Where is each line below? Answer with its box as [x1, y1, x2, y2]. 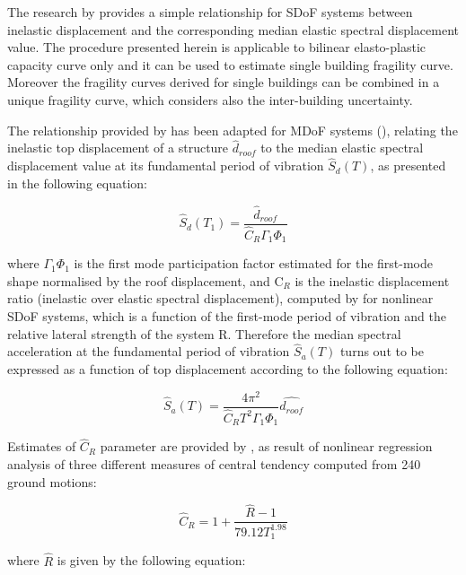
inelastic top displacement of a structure [7, 138, 229, 157]
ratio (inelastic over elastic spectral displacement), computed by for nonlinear [7, 289, 434, 308]
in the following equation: [7, 173, 147, 192]
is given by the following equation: [57, 551, 246, 570]
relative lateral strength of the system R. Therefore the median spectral [7, 324, 401, 343]
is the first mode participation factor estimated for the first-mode [74, 254, 433, 273]
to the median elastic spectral [260, 138, 424, 157]
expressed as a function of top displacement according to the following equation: [7, 359, 448, 378]
